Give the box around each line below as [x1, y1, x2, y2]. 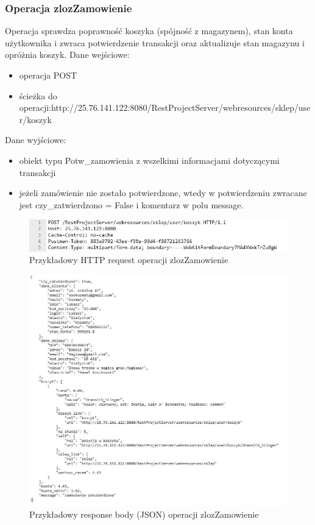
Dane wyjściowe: [5, 133, 66, 146]
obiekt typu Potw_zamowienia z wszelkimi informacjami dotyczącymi [19, 153, 280, 166]
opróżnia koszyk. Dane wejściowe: [5, 48, 130, 61]
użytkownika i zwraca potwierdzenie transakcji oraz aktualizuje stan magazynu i [5, 36, 305, 49]
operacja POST [19, 69, 77, 81]
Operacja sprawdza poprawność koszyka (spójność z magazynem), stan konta [5, 24, 293, 37]
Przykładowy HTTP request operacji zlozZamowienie [29, 253, 228, 266]
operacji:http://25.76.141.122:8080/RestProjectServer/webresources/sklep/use [19, 101, 311, 114]
